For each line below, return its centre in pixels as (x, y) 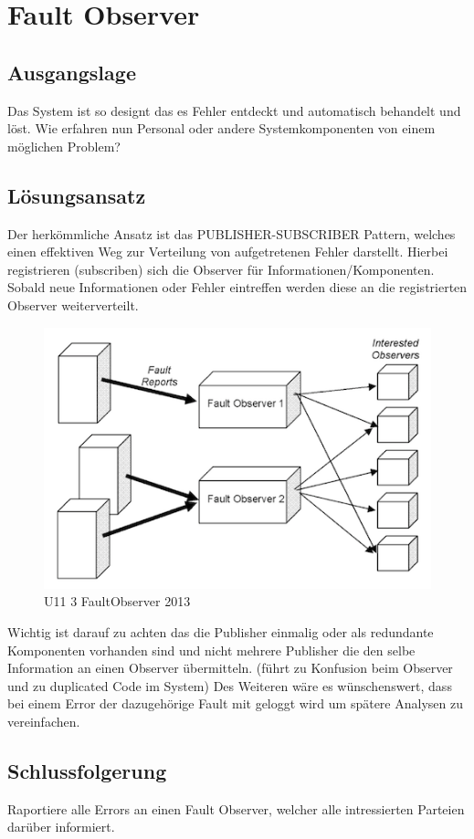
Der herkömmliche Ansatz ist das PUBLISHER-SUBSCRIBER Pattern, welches (232, 233)
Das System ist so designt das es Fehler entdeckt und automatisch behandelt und (234, 110)
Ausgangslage (72, 72)
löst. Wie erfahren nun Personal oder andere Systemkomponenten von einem (221, 128)
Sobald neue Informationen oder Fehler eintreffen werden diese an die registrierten (237, 287)
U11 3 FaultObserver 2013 (117, 601)
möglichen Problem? (64, 146)
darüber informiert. (61, 827)
